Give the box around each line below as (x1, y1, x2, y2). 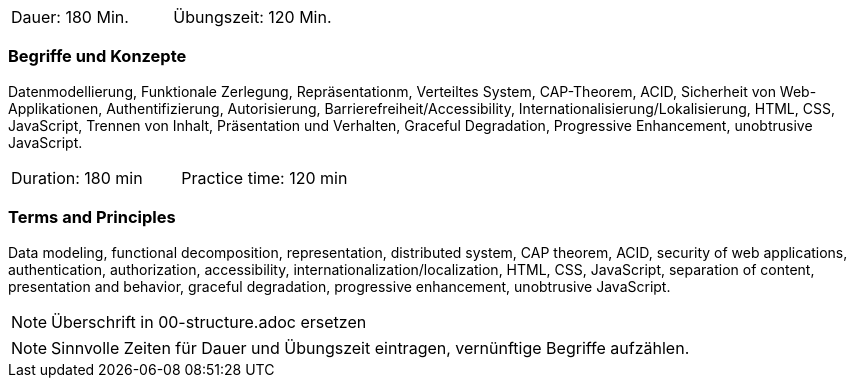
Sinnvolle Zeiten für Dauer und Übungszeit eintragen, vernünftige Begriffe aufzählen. (51, 337, 690, 358)
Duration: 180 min (11, 167, 143, 188)
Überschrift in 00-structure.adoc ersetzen (51, 311, 367, 332)
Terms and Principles (8, 207, 176, 228)
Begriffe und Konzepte (8, 46, 187, 67)
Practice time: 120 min (181, 167, 348, 188)
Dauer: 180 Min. (11, 7, 129, 27)
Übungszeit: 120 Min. (173, 7, 332, 27)
